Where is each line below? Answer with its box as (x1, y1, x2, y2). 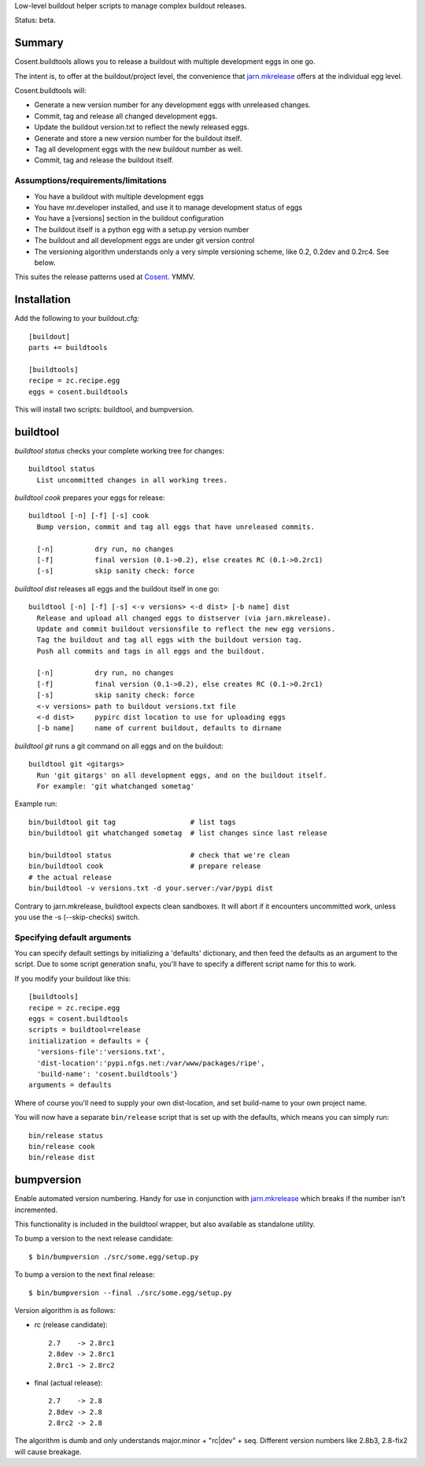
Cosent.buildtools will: (14, 86, 87, 95)
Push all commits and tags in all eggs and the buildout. (36, 647, 265, 655)
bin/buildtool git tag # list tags (28, 817, 236, 826)
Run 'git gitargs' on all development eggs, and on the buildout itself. (36, 770, 327, 780)
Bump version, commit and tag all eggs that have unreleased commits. (36, 522, 315, 532)
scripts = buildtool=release (28, 1025, 141, 1035)
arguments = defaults (28, 1080, 112, 1090)
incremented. (14, 1205, 58, 1214)
